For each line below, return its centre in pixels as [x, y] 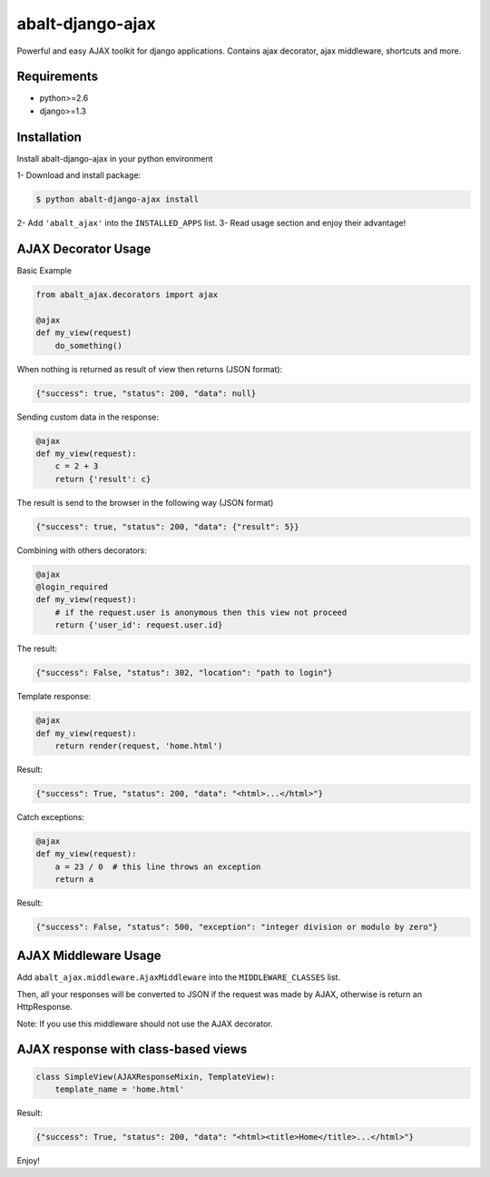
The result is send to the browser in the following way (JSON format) [145, 502]
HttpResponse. [44, 1007]
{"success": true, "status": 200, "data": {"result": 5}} [167, 526]
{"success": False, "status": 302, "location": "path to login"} [184, 673]
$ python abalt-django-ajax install [118, 199]
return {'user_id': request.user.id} [139, 625]
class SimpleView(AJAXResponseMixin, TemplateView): [156, 1077]
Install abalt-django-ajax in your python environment [115, 158]
